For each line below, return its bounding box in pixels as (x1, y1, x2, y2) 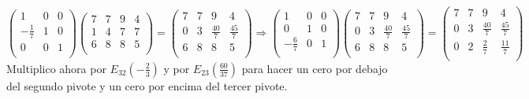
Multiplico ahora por (6, 60, 106, 76)
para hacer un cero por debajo (241, 60, 388, 76)
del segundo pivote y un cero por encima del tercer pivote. (6, 77, 288, 93)
